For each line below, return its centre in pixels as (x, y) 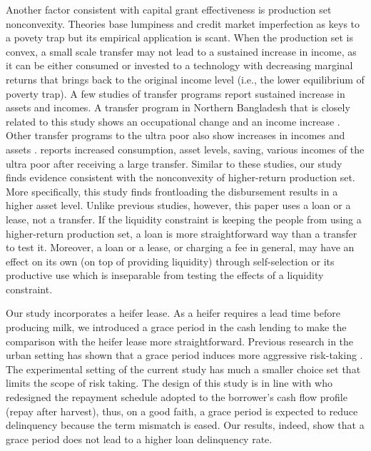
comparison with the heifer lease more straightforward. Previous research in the (180, 341)
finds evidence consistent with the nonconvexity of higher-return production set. (181, 177)
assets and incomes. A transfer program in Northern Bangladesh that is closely (178, 107)
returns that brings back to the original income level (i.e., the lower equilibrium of (185, 79)
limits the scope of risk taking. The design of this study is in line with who (169, 383)
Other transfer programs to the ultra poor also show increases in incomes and (176, 135)
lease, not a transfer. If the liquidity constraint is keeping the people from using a (184, 219)
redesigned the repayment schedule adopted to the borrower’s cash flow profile (177, 397)
